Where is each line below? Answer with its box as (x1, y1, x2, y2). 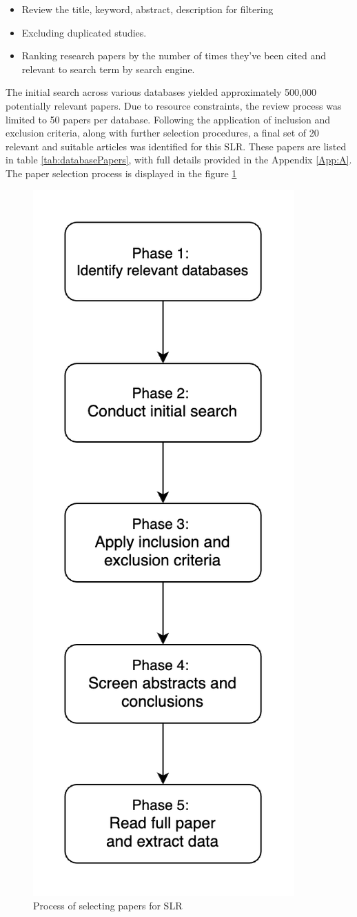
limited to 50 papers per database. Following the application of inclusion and (6, 112, 331, 126)
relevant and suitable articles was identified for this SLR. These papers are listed (6, 139, 347, 153)
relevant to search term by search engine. (21, 61, 195, 76)
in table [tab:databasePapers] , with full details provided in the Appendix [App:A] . (6, 152, 352, 167)
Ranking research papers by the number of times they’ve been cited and (21, 48, 326, 63)
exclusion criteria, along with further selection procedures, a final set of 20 (6, 125, 319, 140)
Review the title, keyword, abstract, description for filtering (21, 2, 274, 16)
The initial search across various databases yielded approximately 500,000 (6, 85, 316, 99)
